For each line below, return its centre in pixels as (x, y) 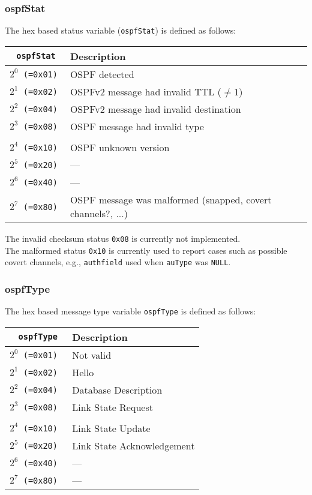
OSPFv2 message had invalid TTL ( (145, 91)
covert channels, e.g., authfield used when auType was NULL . (118, 262)
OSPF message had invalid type (137, 126)
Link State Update (111, 428)
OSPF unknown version (120, 147)
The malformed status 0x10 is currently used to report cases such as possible (146, 250)
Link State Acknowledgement (133, 445)
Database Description (117, 389)
